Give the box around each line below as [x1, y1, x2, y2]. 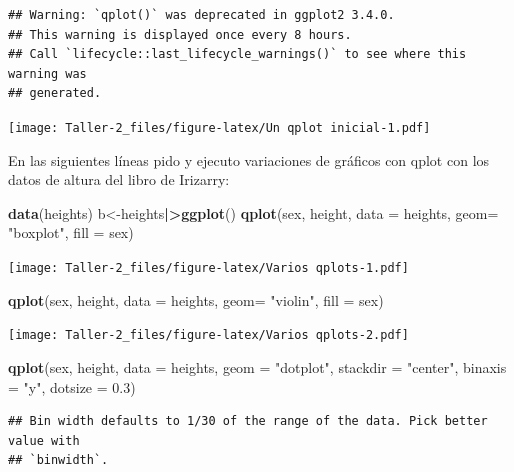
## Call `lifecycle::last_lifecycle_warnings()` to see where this [8, 47, 467, 62]
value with [8, 433, 80, 448]
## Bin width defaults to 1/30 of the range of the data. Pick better [8, 414, 488, 429]
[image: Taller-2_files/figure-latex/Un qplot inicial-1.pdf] [8, 120, 431, 135]
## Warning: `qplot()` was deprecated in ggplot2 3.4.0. [8, 8, 395, 22]
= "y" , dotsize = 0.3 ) [8, 376, 136, 397]
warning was [8, 66, 87, 81]
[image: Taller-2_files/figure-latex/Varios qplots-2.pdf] [8, 328, 409, 343]
